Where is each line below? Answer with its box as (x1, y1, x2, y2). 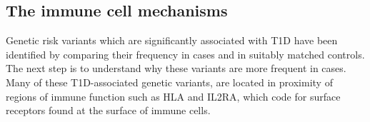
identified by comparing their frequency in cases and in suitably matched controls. (6, 46, 365, 61)
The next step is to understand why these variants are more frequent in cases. (6, 61, 346, 76)
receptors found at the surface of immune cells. (6, 103, 211, 118)
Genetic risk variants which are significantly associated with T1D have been (6, 33, 338, 48)
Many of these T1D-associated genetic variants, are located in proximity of (6, 74, 333, 89)
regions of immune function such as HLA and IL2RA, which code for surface (6, 88, 341, 103)
